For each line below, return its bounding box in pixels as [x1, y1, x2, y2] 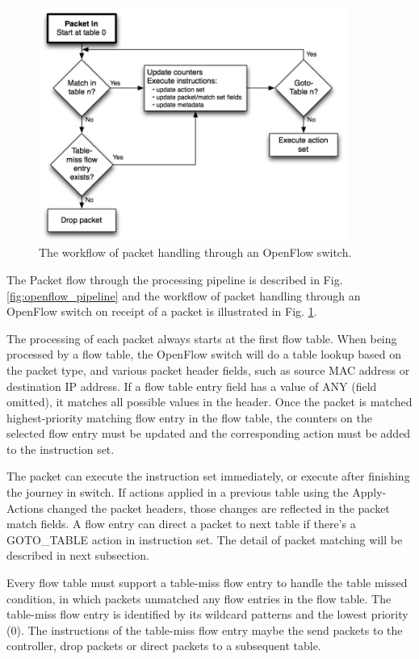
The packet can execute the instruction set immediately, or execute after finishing [6, 468, 410, 485]
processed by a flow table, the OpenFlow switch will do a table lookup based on [6, 346, 401, 363]
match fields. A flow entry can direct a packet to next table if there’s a [6, 515, 356, 532]
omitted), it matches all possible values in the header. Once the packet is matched [6, 393, 413, 410]
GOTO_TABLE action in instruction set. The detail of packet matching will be [6, 531, 403, 548]
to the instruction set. [6, 440, 115, 457]
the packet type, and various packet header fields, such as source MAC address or [6, 361, 410, 378]
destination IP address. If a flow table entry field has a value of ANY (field [6, 377, 377, 394]
